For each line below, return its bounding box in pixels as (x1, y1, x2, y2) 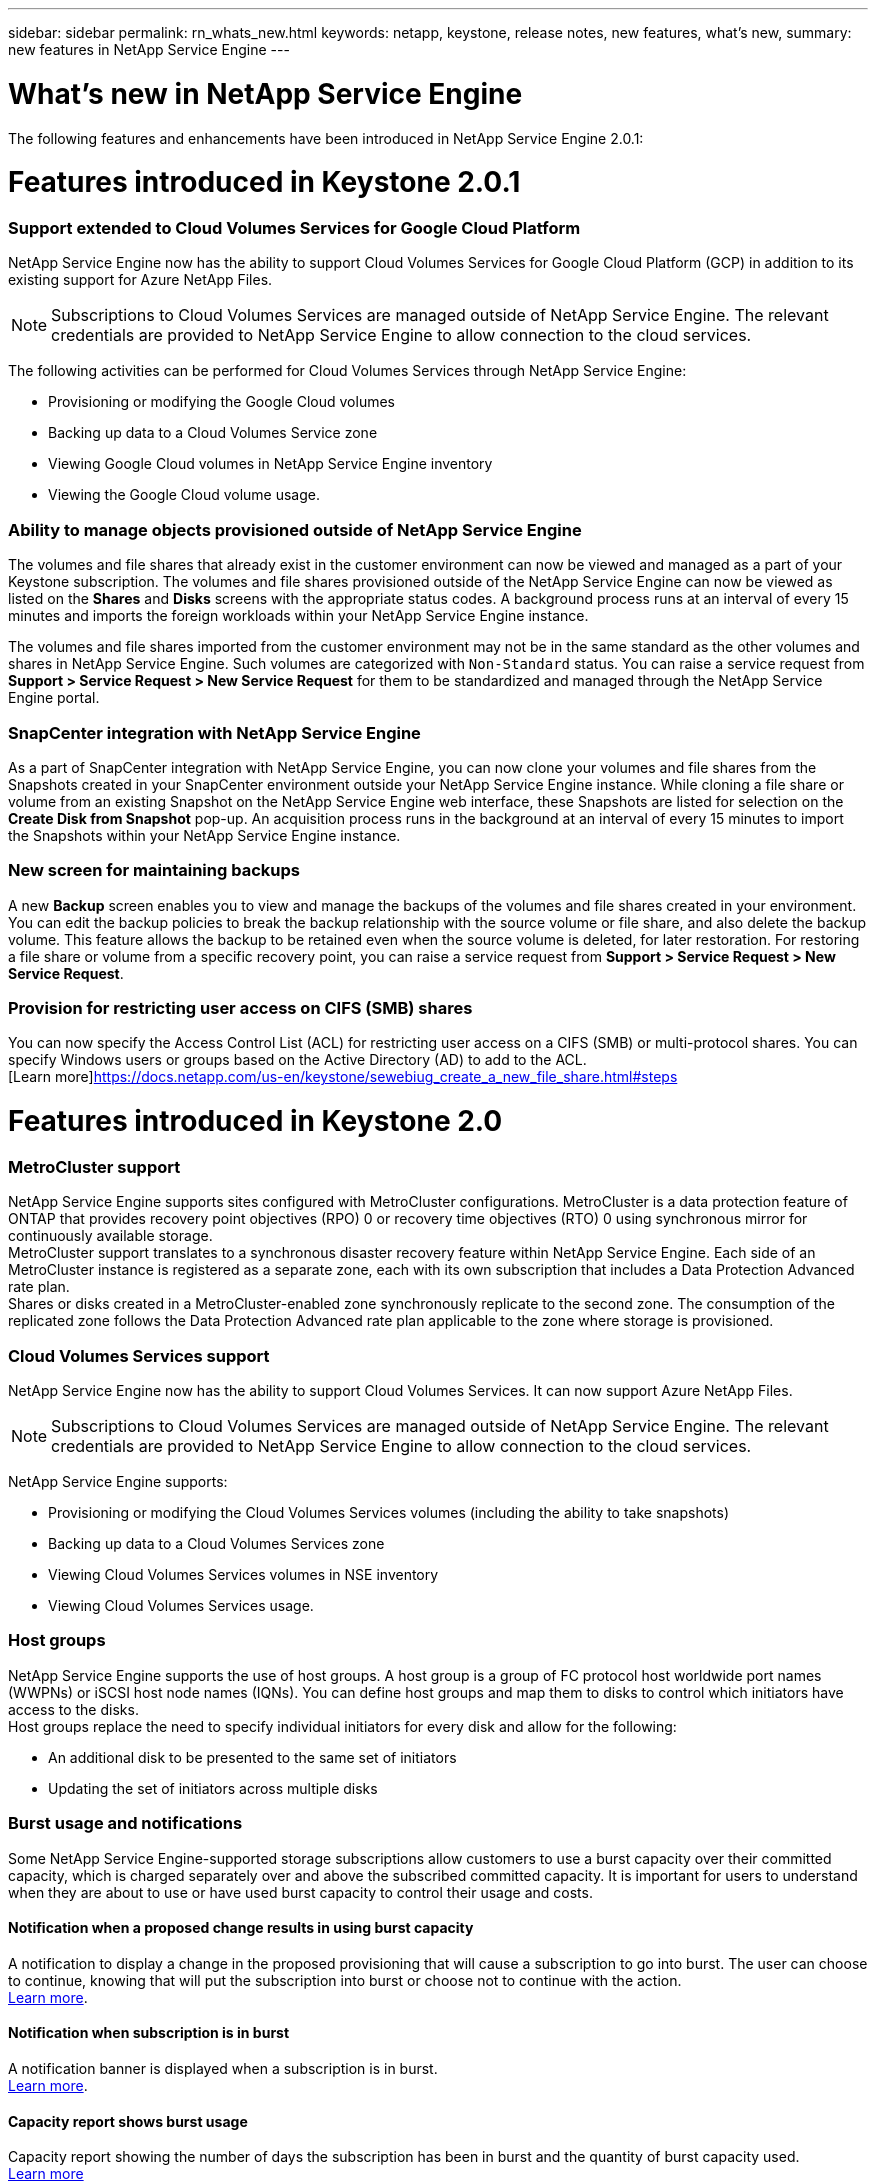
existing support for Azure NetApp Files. (8, 271, 273, 289)
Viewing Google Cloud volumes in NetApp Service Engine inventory (48, 455, 493, 473)
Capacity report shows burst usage (8, 2112, 248, 2130)
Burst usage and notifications (8, 1813, 243, 1834)
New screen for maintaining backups (8, 860, 300, 881)
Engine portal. (8, 689, 100, 707)
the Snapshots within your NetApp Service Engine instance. (8, 826, 401, 844)
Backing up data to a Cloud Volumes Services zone (48, 1535, 385, 1552)
